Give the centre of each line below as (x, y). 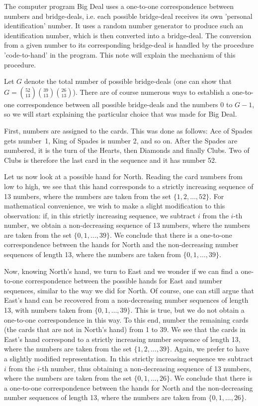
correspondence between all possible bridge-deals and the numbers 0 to (125, 104)
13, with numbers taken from (48, 310)
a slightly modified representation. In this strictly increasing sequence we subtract (129, 358)
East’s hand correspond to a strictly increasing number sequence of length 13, (122, 339)
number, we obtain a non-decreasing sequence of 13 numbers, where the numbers (127, 225)
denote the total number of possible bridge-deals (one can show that (128, 81)
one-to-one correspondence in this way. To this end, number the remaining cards (126, 319)
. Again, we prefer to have (210, 349)
